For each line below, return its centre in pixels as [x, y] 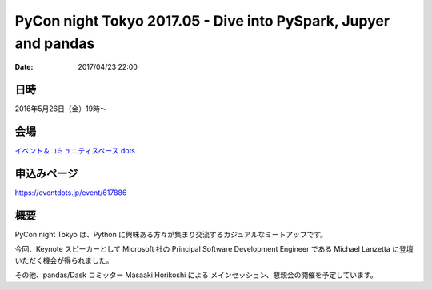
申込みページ [46, 173]
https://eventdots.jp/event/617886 [71, 193]
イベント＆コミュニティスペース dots [75, 151]
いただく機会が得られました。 [64, 260]
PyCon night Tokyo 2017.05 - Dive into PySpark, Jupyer [202, 21]
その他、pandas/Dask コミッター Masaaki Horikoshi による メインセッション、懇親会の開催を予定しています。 [196, 275]
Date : [24, 67]
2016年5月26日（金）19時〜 [61, 109]
